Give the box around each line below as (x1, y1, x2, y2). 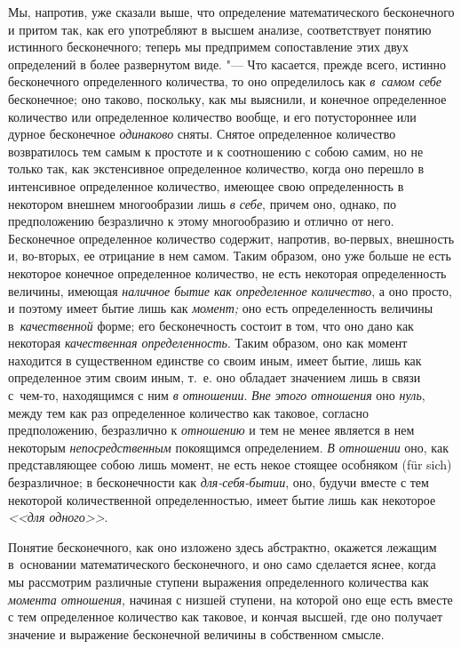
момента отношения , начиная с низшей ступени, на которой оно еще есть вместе (8, 589, 453, 608)
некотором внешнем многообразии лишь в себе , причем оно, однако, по (8, 194, 397, 212)
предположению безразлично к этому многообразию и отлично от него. (8, 212, 394, 230)
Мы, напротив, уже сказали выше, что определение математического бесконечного (8, 3, 455, 20)
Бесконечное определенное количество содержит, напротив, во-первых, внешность (8, 228, 455, 247)
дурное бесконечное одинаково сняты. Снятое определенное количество (8, 124, 396, 143)
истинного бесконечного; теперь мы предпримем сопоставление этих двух (8, 37, 409, 56)
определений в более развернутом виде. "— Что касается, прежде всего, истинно (8, 54, 447, 73)
